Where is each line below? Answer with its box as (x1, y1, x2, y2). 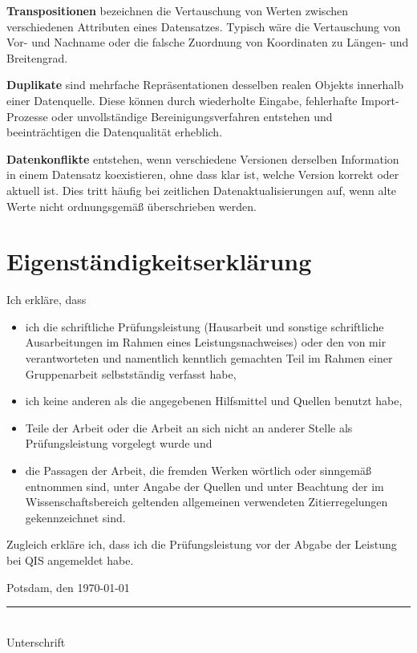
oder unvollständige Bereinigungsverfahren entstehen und (51, 107, 333, 124)
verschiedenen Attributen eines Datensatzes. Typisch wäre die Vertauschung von (6, 18, 401, 34)
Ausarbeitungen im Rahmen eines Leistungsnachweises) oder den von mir (25, 334, 387, 351)
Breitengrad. (6, 49, 68, 66)
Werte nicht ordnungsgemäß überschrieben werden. (6, 197, 257, 214)
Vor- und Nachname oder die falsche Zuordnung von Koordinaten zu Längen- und (6, 34, 409, 51)
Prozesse (6, 107, 48, 124)
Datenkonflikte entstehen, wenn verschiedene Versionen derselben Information (6, 150, 399, 167)
